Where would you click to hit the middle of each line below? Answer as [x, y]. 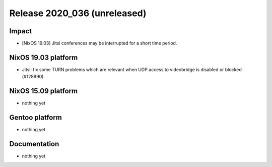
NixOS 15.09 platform [44, 91]
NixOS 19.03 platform [44, 57]
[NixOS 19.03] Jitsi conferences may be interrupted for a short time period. [99, 43]
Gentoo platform [36, 118]
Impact [21, 31]
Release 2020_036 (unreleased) [78, 13]
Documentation [34, 144]
